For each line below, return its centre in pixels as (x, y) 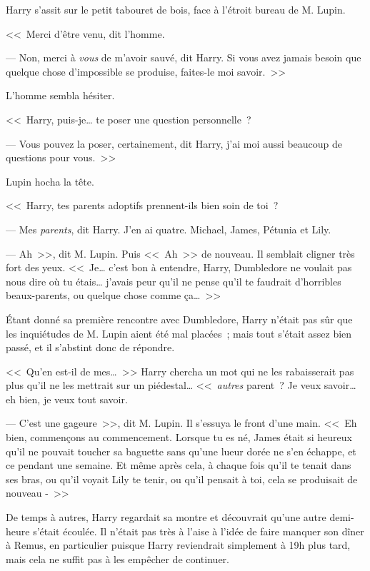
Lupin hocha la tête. (50, 181)
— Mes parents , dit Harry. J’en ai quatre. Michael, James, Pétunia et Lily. (169, 229)
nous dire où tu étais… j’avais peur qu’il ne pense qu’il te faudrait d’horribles (174, 281)
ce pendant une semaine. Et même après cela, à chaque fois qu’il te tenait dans (179, 465)
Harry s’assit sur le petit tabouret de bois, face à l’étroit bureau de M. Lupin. (176, 9)
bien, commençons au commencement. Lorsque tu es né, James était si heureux (179, 437)
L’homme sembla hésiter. (60, 95)
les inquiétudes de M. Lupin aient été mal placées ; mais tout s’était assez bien (179, 333)
